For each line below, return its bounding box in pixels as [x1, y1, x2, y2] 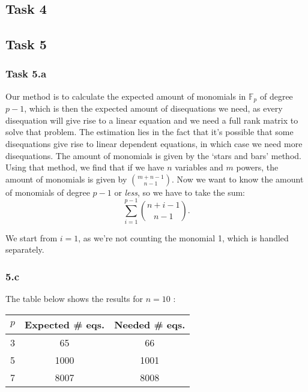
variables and [175, 161, 223, 173]
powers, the [236, 161, 279, 173]
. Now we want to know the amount [172, 172, 304, 185]
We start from [5, 231, 58, 244]
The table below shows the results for [5, 292, 143, 304]
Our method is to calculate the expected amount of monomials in [5, 89, 246, 102]
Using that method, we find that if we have [5, 161, 165, 173]
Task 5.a [5, 66, 47, 81]
